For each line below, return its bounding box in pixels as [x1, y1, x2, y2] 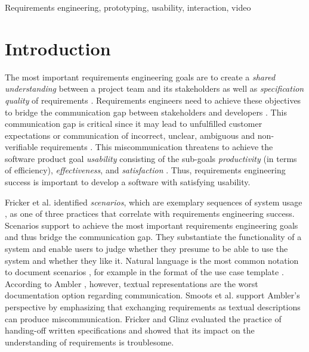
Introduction [5, 36, 111, 60]
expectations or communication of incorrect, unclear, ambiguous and [5, 129, 255, 141]
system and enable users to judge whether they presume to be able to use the [5, 242, 288, 255]
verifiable [5, 141, 38, 153]
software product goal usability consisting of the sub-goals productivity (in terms [5, 152, 297, 164]
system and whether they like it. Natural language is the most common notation [5, 254, 299, 266]
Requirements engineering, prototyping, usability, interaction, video [5, 1, 251, 13]
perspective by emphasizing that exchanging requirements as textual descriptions [5, 301, 301, 313]
